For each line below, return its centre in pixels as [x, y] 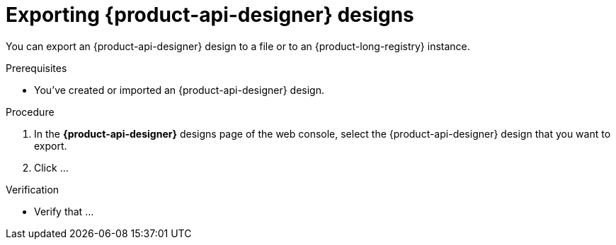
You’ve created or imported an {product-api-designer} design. [179, 90]
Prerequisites [36, 68]
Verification [33, 189]
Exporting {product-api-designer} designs [210, 15]
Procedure [30, 112]
